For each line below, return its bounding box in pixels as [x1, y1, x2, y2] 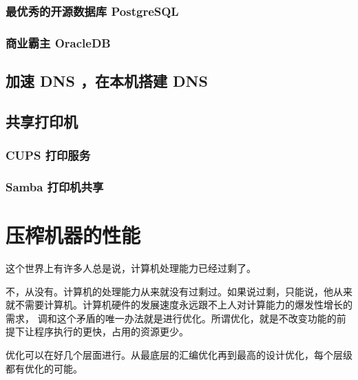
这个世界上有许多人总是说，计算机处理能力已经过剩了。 [6, 261, 256, 275]
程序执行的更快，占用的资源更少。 [34, 324, 189, 339]
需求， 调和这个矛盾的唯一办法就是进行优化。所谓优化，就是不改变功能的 [6, 310, 337, 325]
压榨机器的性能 [6, 221, 141, 249]
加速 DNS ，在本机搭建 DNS [6, 70, 208, 92]
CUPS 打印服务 [6, 147, 91, 164]
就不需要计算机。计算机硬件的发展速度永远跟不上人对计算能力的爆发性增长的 [6, 297, 352, 312]
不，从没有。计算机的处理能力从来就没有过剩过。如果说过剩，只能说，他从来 [6, 284, 352, 298]
